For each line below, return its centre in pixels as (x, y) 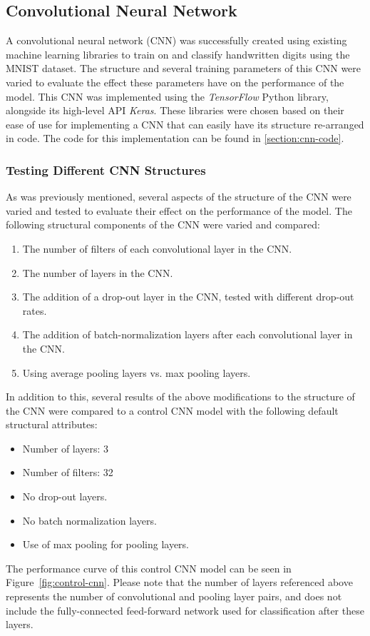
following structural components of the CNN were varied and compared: (163, 224)
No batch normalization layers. (89, 520)
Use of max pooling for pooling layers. (106, 544)
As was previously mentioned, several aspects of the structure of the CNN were (179, 197)
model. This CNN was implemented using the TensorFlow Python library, (167, 96)
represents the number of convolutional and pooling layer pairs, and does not (174, 596)
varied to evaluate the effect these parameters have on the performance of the (175, 82)
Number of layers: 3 (66, 448)
